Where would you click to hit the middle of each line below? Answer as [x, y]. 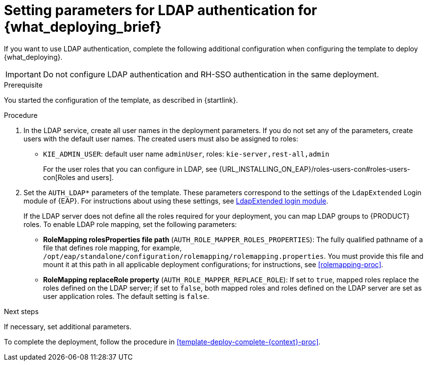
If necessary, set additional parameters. [68, 326]
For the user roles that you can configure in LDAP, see [130, 169]
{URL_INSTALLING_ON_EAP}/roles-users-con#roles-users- [315, 169]
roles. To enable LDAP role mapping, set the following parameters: [130, 224]
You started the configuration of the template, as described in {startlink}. [121, 100]
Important [23, 74]
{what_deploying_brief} [83, 27]
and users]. [95, 177]
